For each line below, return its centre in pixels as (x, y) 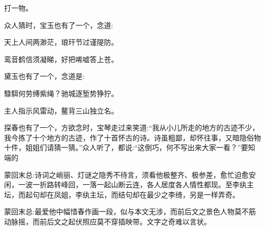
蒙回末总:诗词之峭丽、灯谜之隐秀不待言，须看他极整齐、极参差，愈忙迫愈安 (130, 174)
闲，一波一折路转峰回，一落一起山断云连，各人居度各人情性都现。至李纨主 (129, 184)
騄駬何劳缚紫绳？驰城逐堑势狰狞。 (61, 93)
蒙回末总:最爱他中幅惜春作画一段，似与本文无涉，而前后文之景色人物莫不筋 (130, 211)
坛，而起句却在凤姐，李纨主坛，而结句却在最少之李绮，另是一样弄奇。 (122, 194)
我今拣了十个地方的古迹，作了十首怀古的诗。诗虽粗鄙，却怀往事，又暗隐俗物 (132, 137)
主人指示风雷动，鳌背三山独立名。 (61, 110)
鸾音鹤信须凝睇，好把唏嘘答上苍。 (61, 59)
